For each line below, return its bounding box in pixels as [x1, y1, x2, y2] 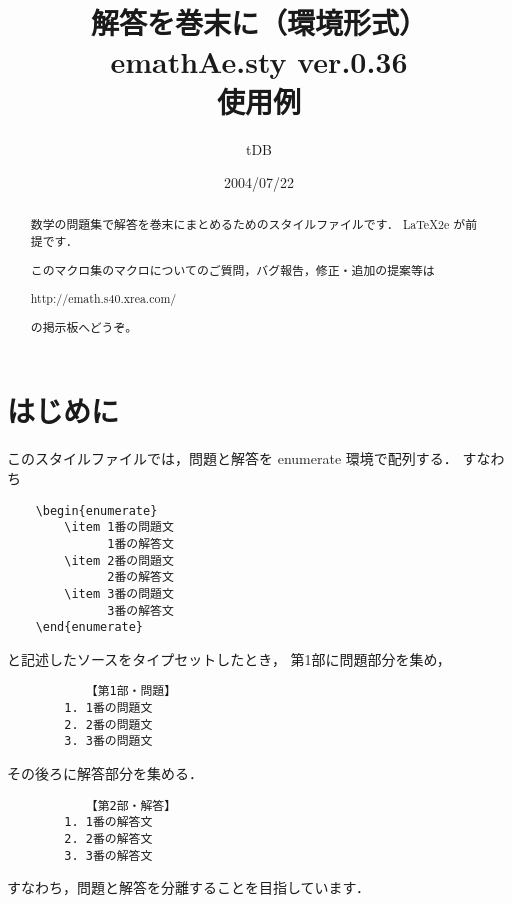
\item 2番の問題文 [64, 553, 174, 568]
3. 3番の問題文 [64, 734, 153, 749]
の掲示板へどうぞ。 [30, 318, 138, 335]
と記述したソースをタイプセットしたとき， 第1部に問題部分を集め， [7, 648, 451, 669]
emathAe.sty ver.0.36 [110, 41, 408, 82]
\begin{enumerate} [35, 503, 158, 518]
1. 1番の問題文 [64, 701, 153, 716]
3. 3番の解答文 [64, 848, 153, 863]
